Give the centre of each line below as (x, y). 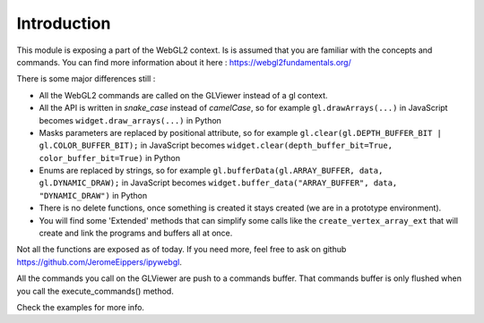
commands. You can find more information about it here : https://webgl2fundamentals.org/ (184, 62)
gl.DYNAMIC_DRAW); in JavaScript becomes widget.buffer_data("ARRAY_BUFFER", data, (218, 183)
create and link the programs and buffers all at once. (136, 234)
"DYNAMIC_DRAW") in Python (93, 195)
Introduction (64, 23)
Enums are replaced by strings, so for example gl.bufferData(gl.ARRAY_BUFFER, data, (211, 171)
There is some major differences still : (86, 79)
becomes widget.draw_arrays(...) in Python (130, 120)
